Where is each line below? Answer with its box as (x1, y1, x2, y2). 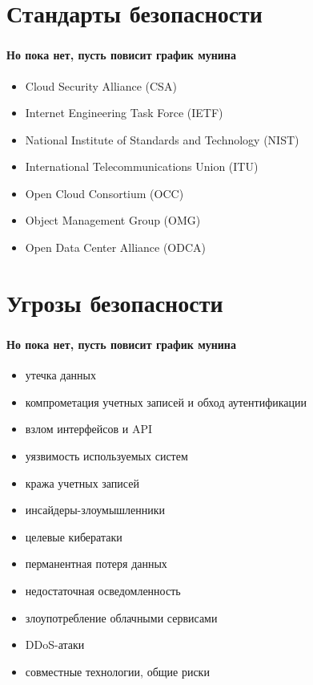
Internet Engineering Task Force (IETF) (25, 104, 223, 121)
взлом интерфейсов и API (25, 420, 153, 437)
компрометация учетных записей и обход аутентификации (25, 393, 307, 410)
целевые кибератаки (25, 528, 122, 545)
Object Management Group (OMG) (25, 212, 201, 229)
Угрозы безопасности (6, 286, 223, 318)
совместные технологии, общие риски (25, 663, 210, 679)
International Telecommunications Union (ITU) (25, 158, 259, 175)
